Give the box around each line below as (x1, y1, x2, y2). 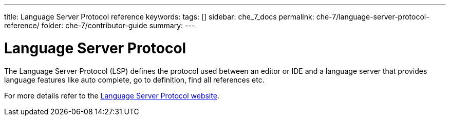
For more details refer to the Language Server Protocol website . (4, 91, 219, 100)
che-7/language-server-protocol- (316, 12, 429, 21)
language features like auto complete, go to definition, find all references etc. (4, 75, 265, 84)
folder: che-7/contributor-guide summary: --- (41, 21, 195, 30)
